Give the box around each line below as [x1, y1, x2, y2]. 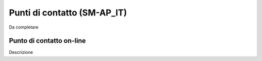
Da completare [9, 24, 39, 30]
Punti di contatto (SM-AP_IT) [9, 7, 127, 18]
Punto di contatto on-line [9, 37, 86, 45]
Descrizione [9, 49, 33, 55]
